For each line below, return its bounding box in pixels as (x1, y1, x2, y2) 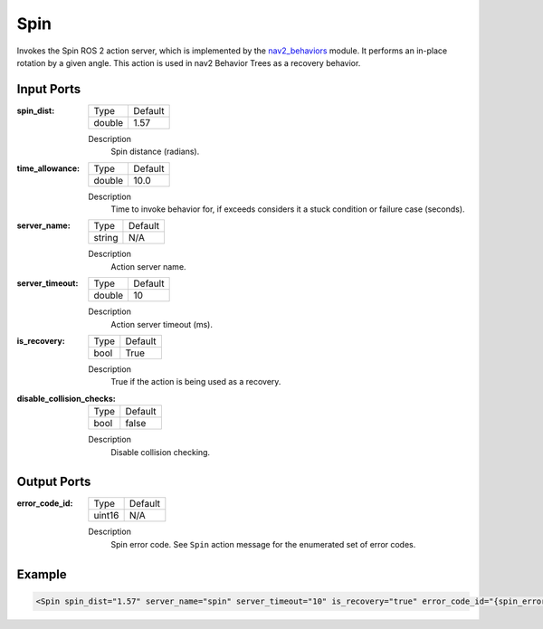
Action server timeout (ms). (110, 319, 213, 329)
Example (16, 567, 67, 582)
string (93, 232, 119, 244)
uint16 (93, 510, 119, 522)
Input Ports (16, 81, 81, 97)
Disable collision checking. (110, 446, 211, 457)
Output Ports (16, 474, 91, 490)
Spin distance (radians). (110, 146, 200, 157)
